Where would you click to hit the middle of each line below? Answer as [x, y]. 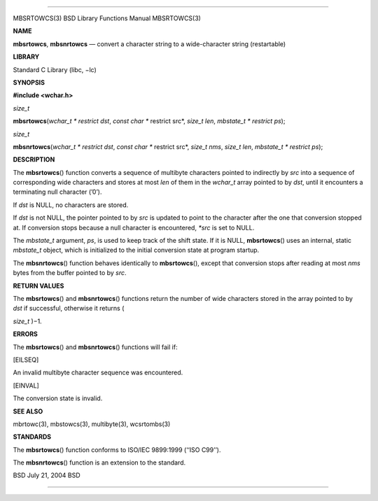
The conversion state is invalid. [58, 398]
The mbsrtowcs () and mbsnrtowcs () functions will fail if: [95, 347]
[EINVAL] [26, 386]
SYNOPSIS [29, 82]
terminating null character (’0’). [57, 192]
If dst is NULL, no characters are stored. [71, 205]
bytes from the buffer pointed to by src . [70, 273]
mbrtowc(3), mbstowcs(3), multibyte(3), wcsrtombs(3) [92, 424]
